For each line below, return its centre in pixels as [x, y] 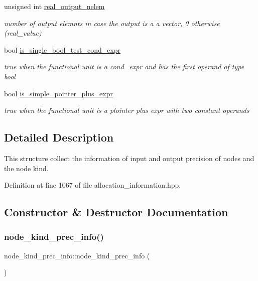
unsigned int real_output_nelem [54, 6]
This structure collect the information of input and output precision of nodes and [129, 158]
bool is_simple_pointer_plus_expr [58, 93]
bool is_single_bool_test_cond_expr [62, 49]
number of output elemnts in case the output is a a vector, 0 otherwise [112, 23]
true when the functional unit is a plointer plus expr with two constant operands [127, 110]
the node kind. [26, 168]
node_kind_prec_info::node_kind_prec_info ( [77, 255]
